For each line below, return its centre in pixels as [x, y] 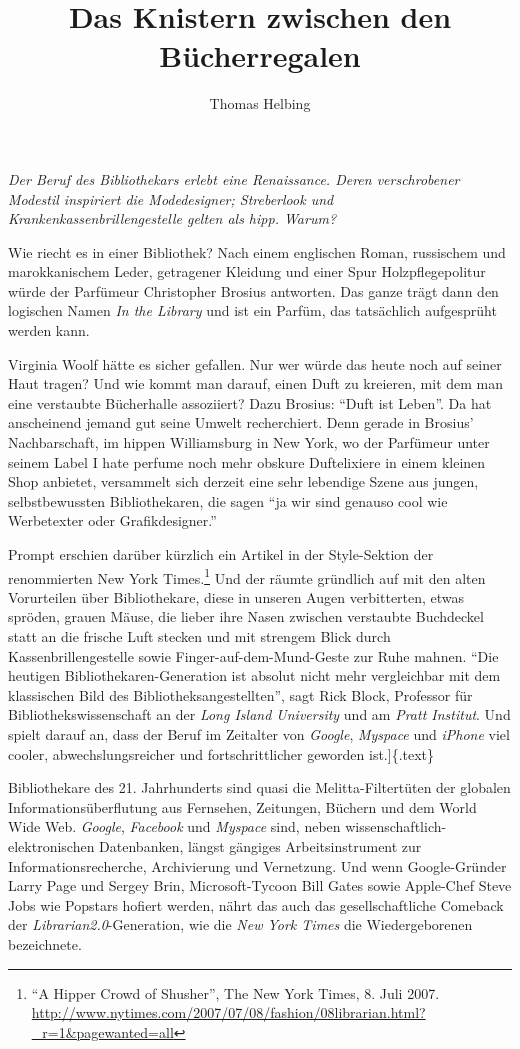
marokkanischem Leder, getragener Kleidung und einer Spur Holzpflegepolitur [247, 271]
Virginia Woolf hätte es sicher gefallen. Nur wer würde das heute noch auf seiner [255, 363]
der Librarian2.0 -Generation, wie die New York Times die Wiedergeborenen [240, 924]
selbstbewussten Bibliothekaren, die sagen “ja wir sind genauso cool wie [228, 500]
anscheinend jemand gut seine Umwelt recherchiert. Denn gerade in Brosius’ [241, 422]
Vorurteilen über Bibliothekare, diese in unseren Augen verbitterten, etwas [236, 596]
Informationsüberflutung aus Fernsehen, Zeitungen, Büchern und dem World [242, 806]
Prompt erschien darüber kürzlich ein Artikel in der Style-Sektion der [221, 554]
